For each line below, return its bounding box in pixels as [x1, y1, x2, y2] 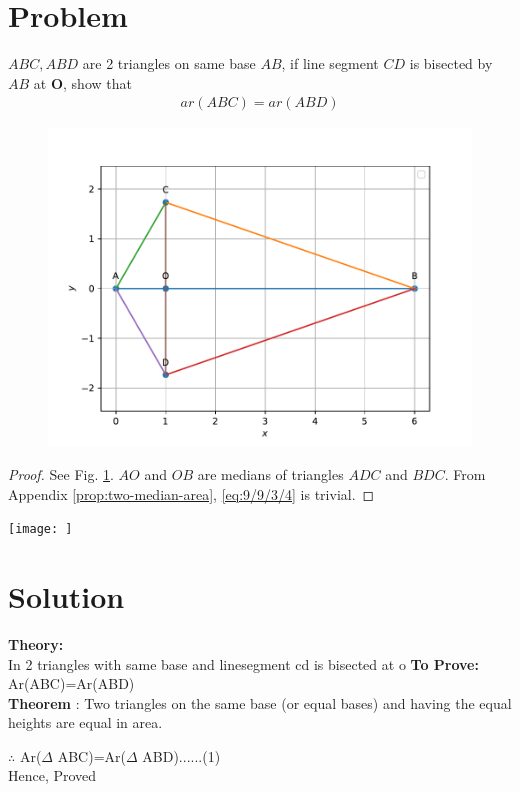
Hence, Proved [8, 765, 97, 786]
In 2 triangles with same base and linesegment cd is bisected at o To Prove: [8, 653, 479, 674]
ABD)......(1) [142, 745, 221, 766]
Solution [8, 575, 125, 616]
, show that [63, 72, 132, 93]
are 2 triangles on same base [82, 53, 256, 74]
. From [444, 463, 486, 484]
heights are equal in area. [8, 712, 163, 733]
